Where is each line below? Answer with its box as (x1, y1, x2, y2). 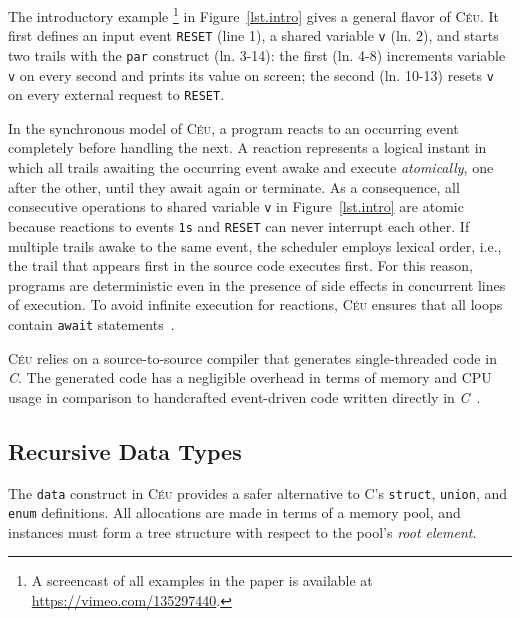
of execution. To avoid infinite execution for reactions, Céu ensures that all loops (8, 294, 503, 315)
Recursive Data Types (8, 435, 242, 466)
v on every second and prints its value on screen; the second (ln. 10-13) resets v (8, 64, 494, 85)
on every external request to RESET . (8, 84, 225, 105)
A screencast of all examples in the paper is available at (31, 570, 373, 591)
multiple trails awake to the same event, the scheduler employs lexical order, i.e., (8, 235, 502, 256)
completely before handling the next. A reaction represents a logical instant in (8, 137, 487, 158)
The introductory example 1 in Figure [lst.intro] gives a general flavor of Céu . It (8, 3, 499, 26)
